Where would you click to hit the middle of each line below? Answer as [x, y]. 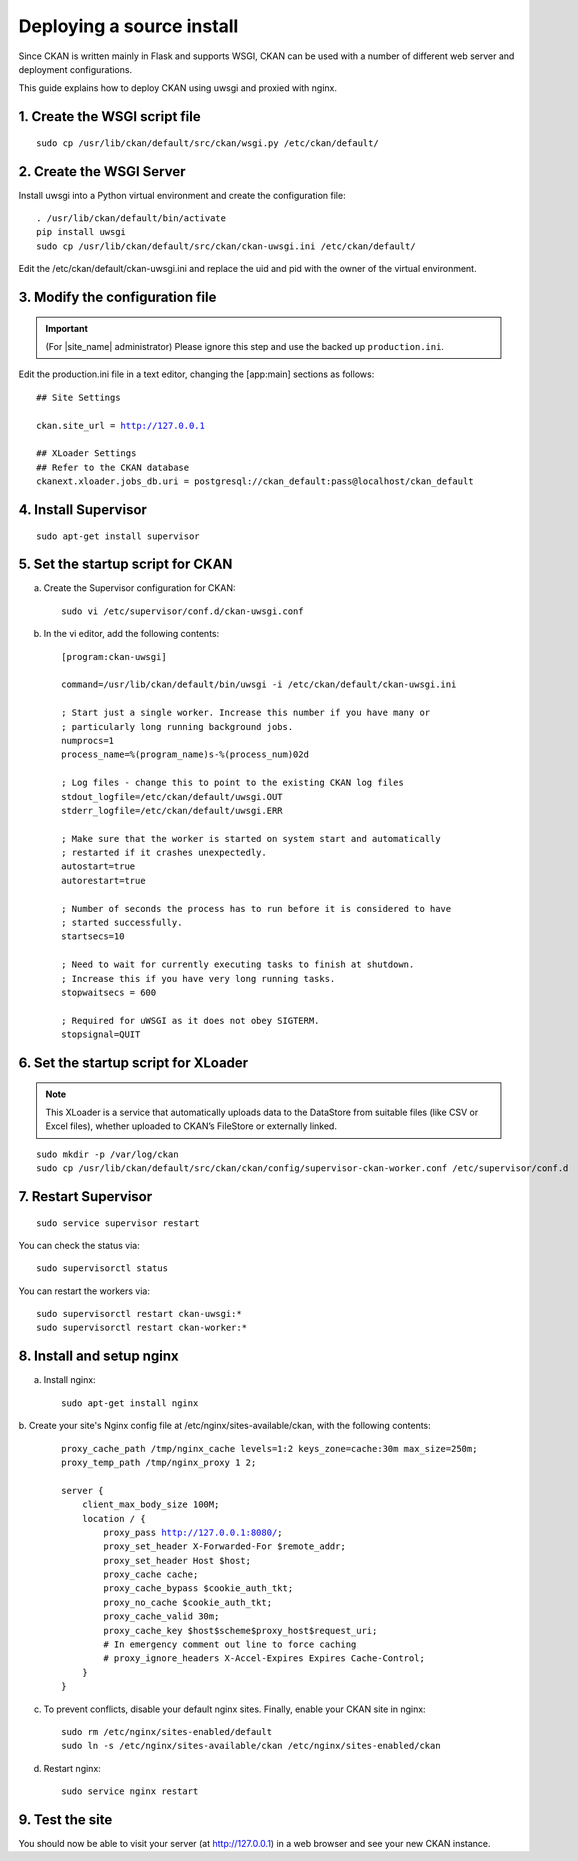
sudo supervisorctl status [102, 1268]
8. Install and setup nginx [98, 1356]
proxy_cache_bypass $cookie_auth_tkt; [198, 1588]
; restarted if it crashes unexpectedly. [164, 853]
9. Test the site [65, 1819]
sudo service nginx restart [130, 1791]
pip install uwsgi [81, 232]
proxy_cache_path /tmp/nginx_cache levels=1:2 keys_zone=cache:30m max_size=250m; [269, 1448]
